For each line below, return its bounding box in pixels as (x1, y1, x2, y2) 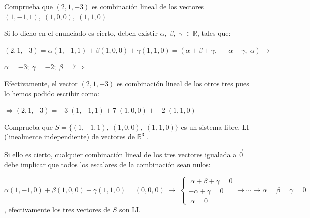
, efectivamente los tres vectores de (4, 204, 111, 214)
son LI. (119, 204, 141, 214)
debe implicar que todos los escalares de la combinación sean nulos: (4, 159, 211, 169)
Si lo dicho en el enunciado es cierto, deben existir (4, 28, 158, 38)
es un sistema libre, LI (181, 121, 249, 132)
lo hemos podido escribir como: (4, 88, 100, 98)
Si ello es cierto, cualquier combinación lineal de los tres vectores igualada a (4, 149, 237, 160)
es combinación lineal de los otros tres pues (116, 78, 249, 88)
